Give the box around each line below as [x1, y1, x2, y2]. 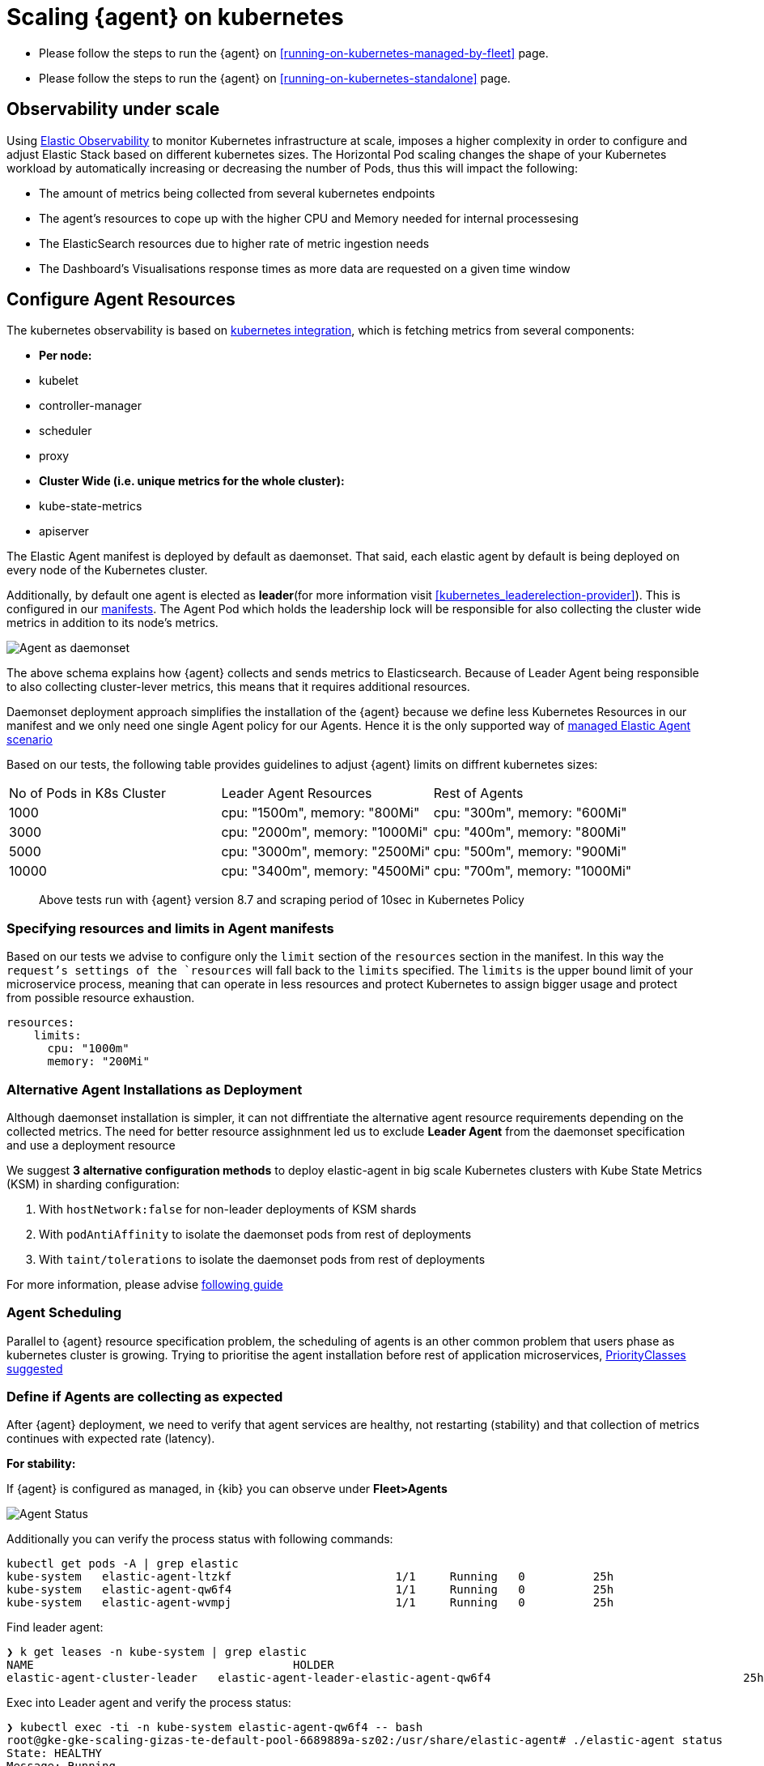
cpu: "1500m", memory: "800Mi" [221, 804, 420, 821]
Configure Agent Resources [6, 289, 236, 310]
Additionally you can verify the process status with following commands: [6, 1532, 393, 1546]
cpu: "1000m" [47, 1042, 129, 1056]
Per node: [39, 348, 92, 363]
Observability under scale [6, 99, 220, 120]
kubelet [39, 373, 79, 388]
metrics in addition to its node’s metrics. [6, 616, 219, 630]
